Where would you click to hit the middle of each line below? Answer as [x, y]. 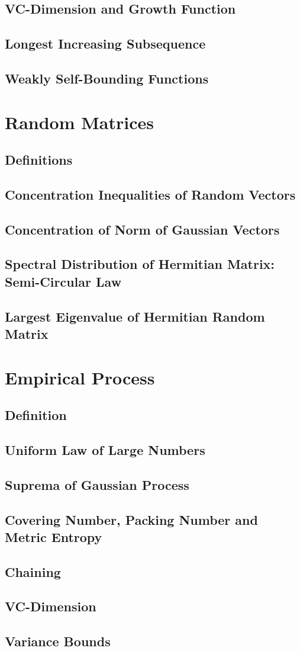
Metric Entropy [54, 536]
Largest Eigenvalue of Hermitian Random [135, 316]
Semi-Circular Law [63, 281]
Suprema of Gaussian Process [97, 484]
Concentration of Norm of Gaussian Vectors [142, 229]
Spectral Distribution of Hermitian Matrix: [140, 264]
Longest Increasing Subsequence [105, 44]
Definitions [39, 160]
